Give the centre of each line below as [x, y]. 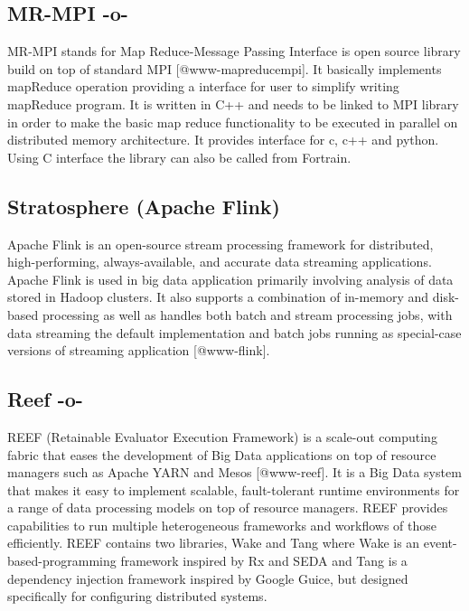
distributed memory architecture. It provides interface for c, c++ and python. [223, 140]
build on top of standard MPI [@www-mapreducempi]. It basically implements [225, 68]
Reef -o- [45, 399]
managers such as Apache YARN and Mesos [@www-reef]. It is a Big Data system [234, 472]
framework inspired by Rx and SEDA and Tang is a [264, 561]
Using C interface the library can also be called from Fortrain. [179, 157]
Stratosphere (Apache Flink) [144, 206]
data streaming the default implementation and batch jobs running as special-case [234, 332]
